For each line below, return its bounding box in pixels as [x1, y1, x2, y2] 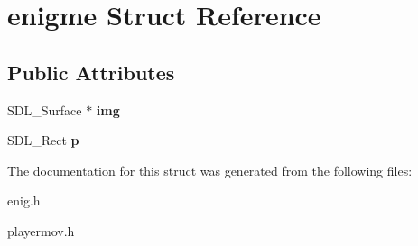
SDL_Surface [7, 100, 82, 119]
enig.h [7, 191, 41, 210]
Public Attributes [7, 58, 175, 86]
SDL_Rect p [7, 131, 79, 150]
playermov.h [7, 221, 75, 240]
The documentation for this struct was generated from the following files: [7, 160, 413, 179]
